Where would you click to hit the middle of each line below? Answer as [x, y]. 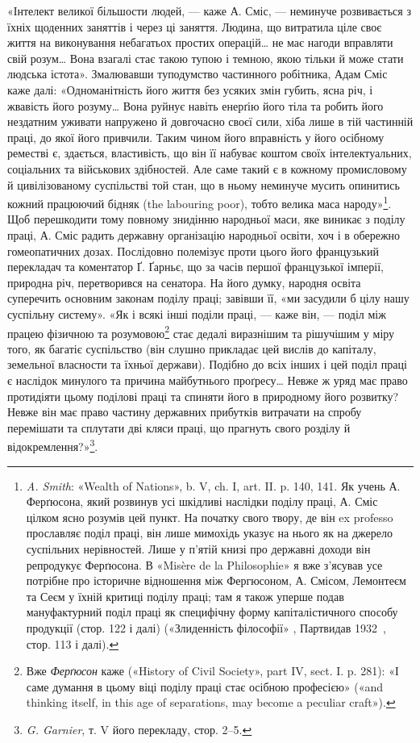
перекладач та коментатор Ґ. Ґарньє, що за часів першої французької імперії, [195, 267]
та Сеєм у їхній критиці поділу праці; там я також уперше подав [185, 596]
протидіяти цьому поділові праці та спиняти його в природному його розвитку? [203, 396]
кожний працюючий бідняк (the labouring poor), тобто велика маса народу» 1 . [200, 202]
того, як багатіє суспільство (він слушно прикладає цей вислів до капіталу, [192, 348]
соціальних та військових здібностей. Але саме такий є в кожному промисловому [207, 168]
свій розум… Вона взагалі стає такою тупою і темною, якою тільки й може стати [206, 58]
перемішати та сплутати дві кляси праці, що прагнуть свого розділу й [179, 427]
